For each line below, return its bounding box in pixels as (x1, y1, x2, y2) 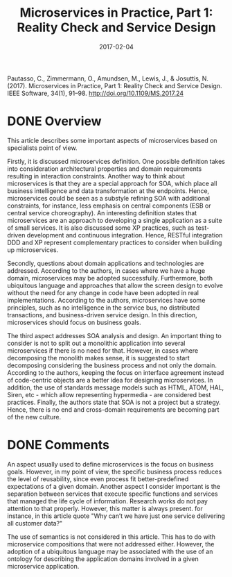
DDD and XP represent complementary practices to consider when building (7, 238, 222, 246)
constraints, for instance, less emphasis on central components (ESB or (7, 201, 211, 210)
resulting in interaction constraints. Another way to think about (7, 172, 186, 180)
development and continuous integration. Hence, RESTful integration (26, 231, 223, 239)
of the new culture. (7, 412, 62, 421)
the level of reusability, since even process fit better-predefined (7, 474, 189, 483)
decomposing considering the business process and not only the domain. (7, 361, 217, 369)
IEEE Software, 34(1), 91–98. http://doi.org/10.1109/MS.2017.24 (7, 89, 184, 97)
